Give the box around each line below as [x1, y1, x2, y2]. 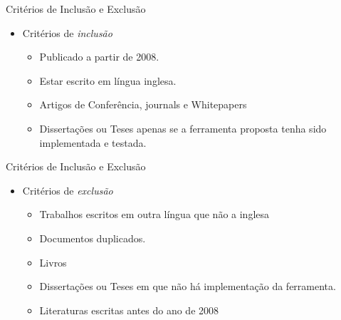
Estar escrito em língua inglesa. [39, 73, 177, 88]
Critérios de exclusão [22, 182, 113, 197]
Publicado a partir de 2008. [39, 49, 159, 64]
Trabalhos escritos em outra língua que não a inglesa [39, 207, 270, 222]
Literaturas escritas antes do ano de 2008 [39, 302, 219, 317]
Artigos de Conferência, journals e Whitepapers [39, 97, 247, 112]
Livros [39, 254, 67, 269]
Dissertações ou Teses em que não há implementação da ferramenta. [39, 279, 336, 294]
